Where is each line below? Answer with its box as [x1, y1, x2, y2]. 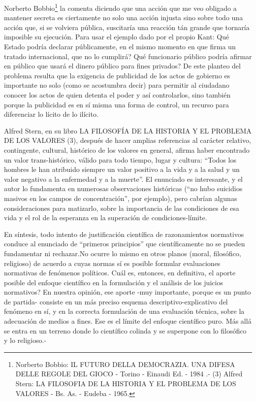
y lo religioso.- [4, 335, 47, 345]
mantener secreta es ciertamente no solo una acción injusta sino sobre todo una [4, 12, 243, 23]
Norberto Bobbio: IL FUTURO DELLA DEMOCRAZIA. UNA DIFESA [15, 359, 235, 369]
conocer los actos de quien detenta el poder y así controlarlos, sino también [4, 90, 231, 100]
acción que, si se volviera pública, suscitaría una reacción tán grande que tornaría [4, 22, 250, 32]
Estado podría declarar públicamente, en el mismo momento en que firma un [4, 41, 236, 52]
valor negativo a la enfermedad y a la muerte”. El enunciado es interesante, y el [4, 173, 243, 184]
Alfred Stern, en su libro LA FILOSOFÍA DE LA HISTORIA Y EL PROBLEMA [4, 125, 252, 135]
